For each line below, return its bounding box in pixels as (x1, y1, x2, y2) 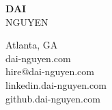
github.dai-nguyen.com (5, 91, 100, 105)
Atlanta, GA (5, 38, 58, 52)
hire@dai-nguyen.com (5, 64, 94, 79)
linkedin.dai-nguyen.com (5, 77, 107, 92)
